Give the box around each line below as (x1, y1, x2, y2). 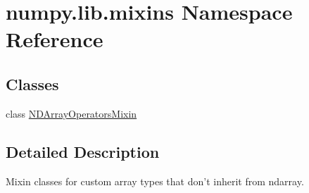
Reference (6, 25, 103, 54)
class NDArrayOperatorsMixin (6, 106, 137, 120)
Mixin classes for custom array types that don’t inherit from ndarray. (6, 173, 304, 188)
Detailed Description (6, 140, 160, 162)
